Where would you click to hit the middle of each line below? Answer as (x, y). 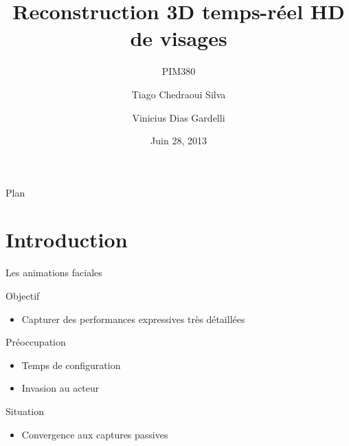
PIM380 (179, 71)
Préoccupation (36, 342)
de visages (179, 38)
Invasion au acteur (60, 388)
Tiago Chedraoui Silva (179, 94)
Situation (25, 411)
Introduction (67, 239)
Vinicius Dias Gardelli (179, 117)
